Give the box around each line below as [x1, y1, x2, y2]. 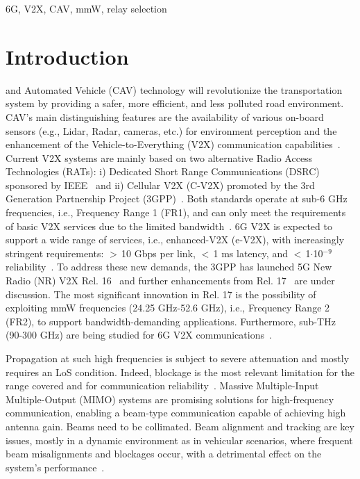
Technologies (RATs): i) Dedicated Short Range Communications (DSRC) [6, 164, 320, 179]
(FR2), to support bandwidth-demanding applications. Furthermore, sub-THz [6, 314, 336, 328]
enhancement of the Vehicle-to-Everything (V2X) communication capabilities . [6, 137, 341, 152]
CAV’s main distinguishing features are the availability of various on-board [6, 109, 324, 124]
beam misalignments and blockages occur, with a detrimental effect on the [6, 446, 322, 461]
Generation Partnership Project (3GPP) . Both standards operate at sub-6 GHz [6, 191, 348, 206]
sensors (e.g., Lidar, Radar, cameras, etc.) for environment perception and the [6, 123, 337, 138]
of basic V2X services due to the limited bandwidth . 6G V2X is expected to [6, 218, 332, 233]
